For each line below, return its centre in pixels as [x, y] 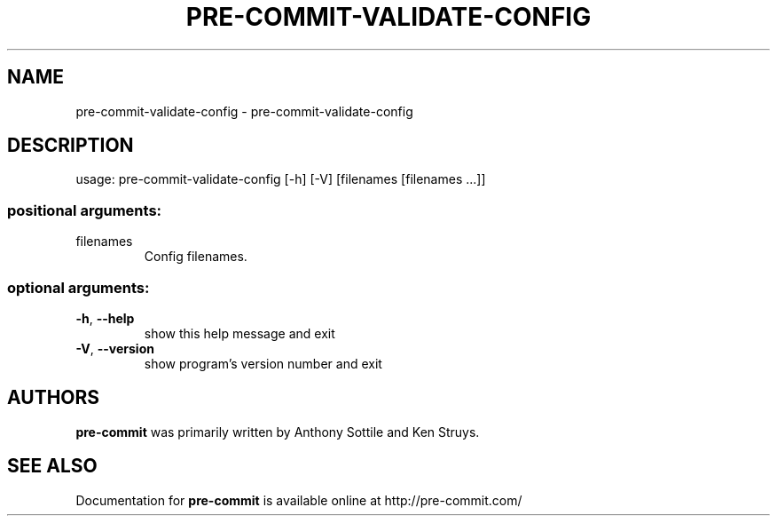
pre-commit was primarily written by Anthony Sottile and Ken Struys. [278, 432]
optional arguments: [78, 287]
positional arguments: [85, 210]
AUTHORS [54, 398]
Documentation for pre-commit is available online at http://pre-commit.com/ [299, 500]
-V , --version [115, 348]
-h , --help [105, 318]
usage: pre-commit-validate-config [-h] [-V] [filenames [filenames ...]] [281, 179]
